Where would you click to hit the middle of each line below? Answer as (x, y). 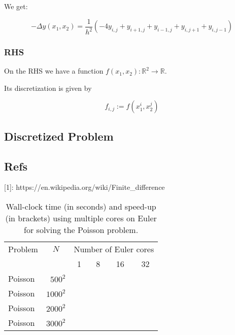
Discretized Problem (59, 136)
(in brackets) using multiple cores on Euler (81, 218)
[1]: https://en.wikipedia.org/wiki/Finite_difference (85, 187)
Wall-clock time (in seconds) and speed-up (81, 206)
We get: (16, 6)
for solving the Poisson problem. (81, 229)
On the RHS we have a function (54, 71)
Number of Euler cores (114, 249)
